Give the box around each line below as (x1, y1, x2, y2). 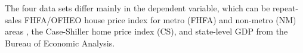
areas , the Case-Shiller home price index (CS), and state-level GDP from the (5, 25, 288, 38)
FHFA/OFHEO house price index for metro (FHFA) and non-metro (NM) (24, 13, 296, 26)
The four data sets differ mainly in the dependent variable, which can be (5, 2, 270, 14)
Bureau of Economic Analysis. (5, 36, 115, 49)
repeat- (273, 2, 299, 14)
